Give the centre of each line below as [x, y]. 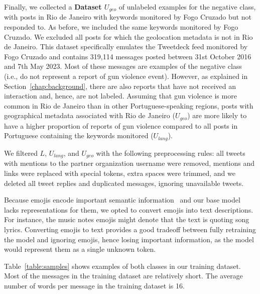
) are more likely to [217, 115]
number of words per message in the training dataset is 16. [94, 285]
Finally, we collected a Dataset [53, 7]
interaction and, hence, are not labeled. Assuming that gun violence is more [120, 96]
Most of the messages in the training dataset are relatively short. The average [123, 276]
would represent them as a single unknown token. [80, 249]
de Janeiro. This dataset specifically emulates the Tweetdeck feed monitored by [126, 46]
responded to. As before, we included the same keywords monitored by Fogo [121, 27]
